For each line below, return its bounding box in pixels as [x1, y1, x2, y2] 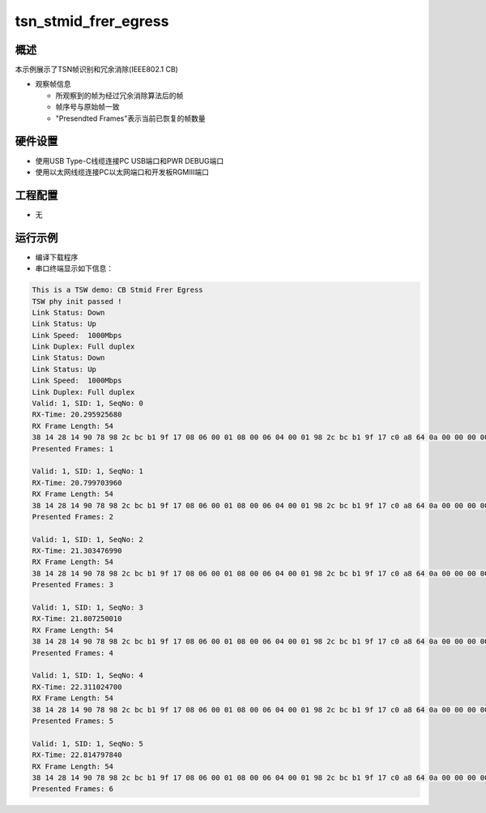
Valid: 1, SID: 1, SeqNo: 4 [32, 671, 143, 680]
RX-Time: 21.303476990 [32, 546, 122, 555]
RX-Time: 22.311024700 [32, 682, 122, 691]
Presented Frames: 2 [32, 511, 113, 521]
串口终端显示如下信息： [35, 263, 113, 273]
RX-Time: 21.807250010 [32, 614, 122, 623]
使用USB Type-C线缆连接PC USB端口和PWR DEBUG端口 [35, 156, 224, 165]
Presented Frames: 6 [32, 785, 113, 794]
